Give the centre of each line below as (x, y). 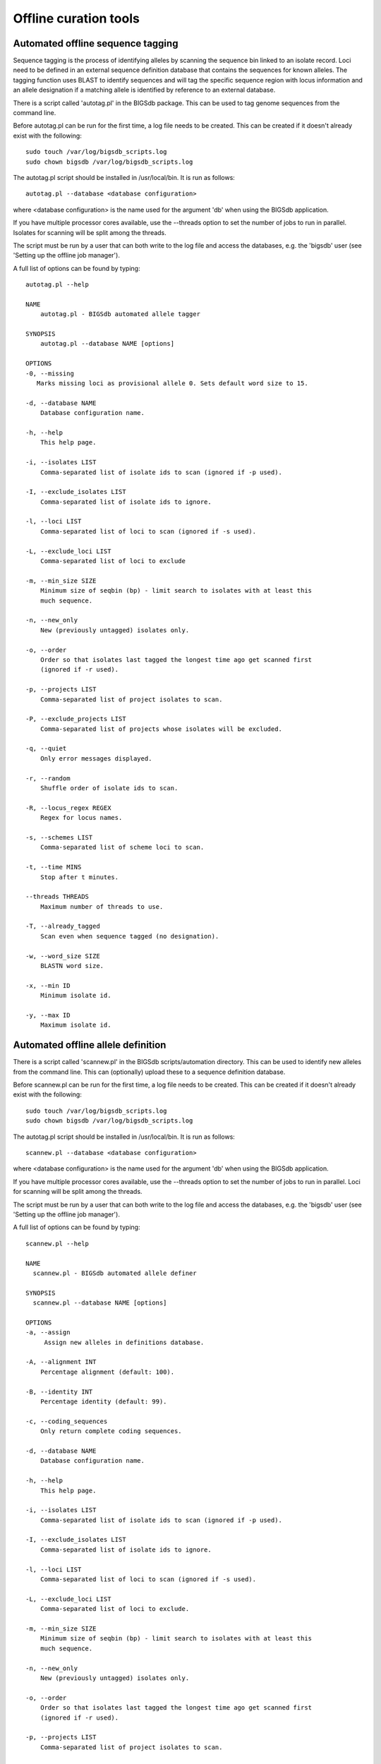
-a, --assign (48, 1333)
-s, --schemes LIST (59, 837)
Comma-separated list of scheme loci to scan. (122, 847)
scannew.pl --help (58, 1243)
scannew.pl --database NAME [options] (100, 1303)
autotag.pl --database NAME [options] (107, 344)
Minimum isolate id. (75, 996)
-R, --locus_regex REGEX (68, 808)
